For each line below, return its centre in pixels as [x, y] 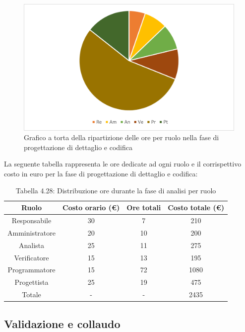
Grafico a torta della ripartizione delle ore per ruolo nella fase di [122, 137]
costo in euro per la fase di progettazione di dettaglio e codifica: [101, 174]
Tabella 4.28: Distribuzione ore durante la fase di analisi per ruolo [116, 190]
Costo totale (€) [196, 207]
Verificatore [31, 257]
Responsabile [31, 220]
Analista [31, 245]
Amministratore [31, 232]
